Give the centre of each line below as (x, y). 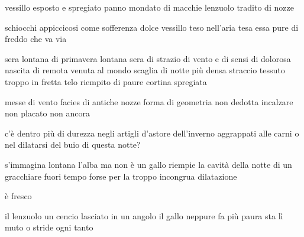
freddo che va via (36, 39)
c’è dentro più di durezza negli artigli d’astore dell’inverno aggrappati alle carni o (152, 133)
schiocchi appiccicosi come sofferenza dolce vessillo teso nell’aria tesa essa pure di (152, 27)
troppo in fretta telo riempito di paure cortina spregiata (106, 81)
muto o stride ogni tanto (49, 227)
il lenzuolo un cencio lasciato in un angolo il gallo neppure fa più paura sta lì (144, 215)
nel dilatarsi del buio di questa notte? (73, 145)
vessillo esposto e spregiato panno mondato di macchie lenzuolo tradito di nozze (149, 7)
